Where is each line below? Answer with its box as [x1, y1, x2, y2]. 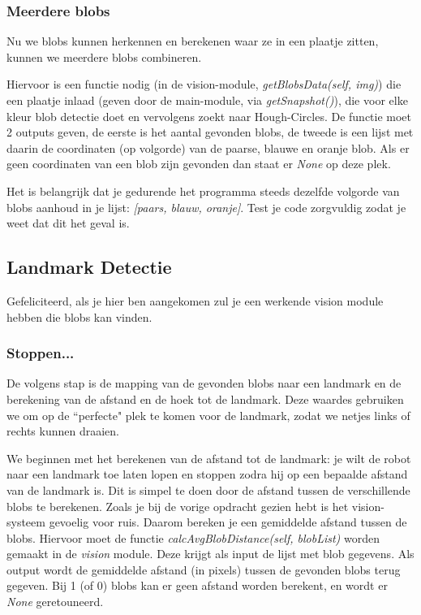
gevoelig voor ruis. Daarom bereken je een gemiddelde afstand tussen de [49, 513, 407, 531]
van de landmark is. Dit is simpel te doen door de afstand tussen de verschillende [6, 481, 410, 498]
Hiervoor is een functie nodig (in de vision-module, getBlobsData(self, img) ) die [6, 76, 402, 93]
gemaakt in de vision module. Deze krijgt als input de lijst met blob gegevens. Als [6, 545, 415, 562]
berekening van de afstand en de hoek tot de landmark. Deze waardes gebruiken [6, 390, 404, 407]
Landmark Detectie [6, 254, 172, 279]
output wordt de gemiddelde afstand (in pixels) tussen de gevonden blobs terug [6, 561, 401, 578]
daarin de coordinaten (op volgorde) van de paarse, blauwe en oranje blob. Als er [6, 139, 410, 156]
